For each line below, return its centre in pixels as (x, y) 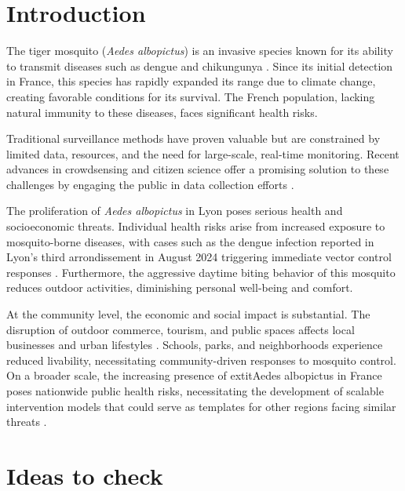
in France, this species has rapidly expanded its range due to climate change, (191, 81)
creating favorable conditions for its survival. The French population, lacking (191, 96)
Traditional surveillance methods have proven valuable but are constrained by (193, 138)
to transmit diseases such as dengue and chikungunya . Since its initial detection (200, 65)
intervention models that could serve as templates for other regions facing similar (201, 406)
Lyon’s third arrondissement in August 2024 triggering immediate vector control (199, 257)
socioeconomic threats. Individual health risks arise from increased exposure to (196, 226)
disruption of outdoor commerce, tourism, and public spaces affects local (181, 329)
